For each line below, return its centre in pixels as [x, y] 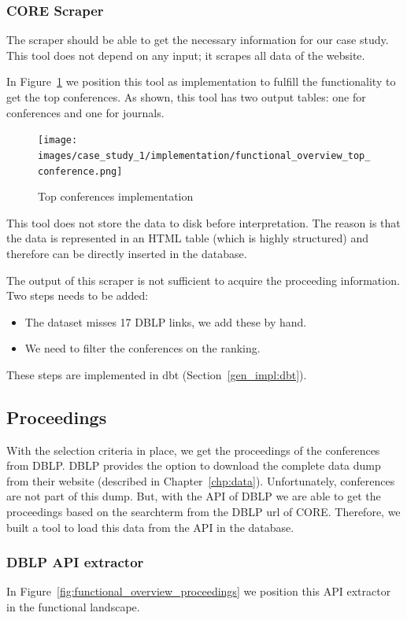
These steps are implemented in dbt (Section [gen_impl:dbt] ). [157, 374]
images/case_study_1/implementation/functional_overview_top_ [204, 155]
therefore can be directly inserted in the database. [127, 253]
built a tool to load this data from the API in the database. [150, 527]
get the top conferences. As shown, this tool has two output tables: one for [186, 97]
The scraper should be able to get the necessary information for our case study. [198, 40]
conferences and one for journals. [85, 112]
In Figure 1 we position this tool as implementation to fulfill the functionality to [201, 81]
